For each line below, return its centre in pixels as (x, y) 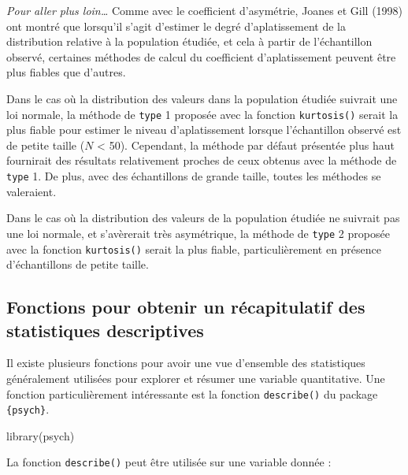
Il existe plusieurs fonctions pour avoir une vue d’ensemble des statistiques (186, 363)
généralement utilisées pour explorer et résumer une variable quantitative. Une (196, 378)
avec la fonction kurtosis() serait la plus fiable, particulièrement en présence (194, 249)
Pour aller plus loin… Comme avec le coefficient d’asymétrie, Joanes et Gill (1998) (205, 10)
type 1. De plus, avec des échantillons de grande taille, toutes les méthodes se (194, 176)
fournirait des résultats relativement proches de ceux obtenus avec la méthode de (202, 160)
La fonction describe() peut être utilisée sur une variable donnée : (169, 462)
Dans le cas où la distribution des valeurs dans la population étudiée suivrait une (202, 98)
